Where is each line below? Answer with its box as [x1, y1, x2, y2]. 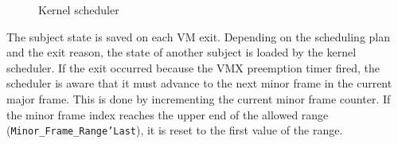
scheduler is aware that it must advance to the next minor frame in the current [6, 75, 392, 91]
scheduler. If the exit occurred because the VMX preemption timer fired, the [6, 59, 380, 76]
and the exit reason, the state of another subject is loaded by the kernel [6, 44, 357, 60]
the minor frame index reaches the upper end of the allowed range [6, 106, 329, 123]
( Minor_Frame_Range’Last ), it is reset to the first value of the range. [6, 122, 343, 138]
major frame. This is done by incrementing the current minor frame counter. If [6, 90, 391, 107]
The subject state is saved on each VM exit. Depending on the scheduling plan [6, 28, 391, 45]
